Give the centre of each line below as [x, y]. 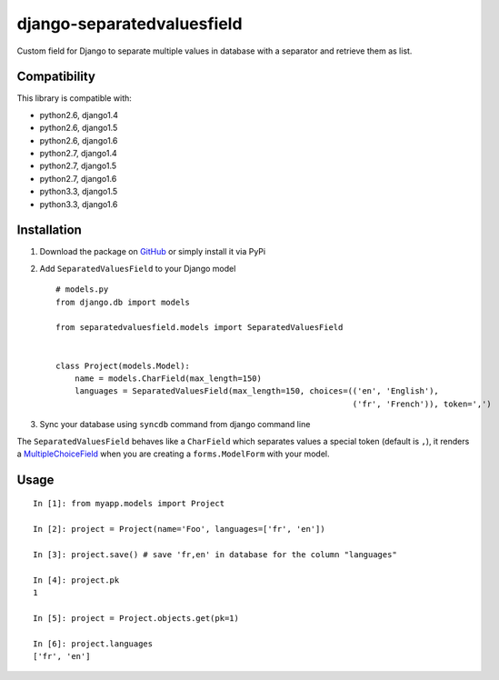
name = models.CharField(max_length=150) [168, 379]
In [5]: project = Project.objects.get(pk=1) [136, 618]
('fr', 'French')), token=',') [422, 404]
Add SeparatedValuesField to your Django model [138, 268]
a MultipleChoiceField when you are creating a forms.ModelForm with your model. [173, 454]
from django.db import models [123, 302]
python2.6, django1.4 [79, 115]
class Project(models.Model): [123, 365]
